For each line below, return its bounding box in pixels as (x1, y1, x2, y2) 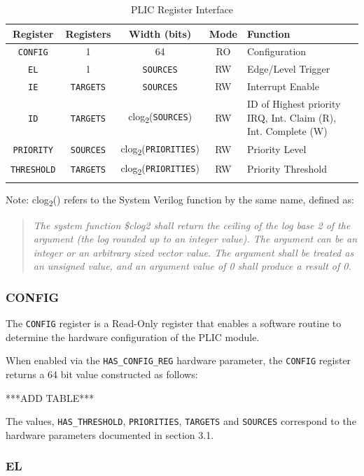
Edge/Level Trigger (246, 62, 330, 76)
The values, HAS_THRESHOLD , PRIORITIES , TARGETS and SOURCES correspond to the (6, 414, 356, 428)
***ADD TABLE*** (6, 390, 94, 405)
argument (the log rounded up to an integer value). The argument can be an (33, 231, 358, 246)
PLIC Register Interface (130, 2, 234, 16)
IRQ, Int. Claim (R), (246, 110, 337, 124)
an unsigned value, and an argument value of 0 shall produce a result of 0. (33, 259, 351, 273)
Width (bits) (129, 26, 192, 41)
